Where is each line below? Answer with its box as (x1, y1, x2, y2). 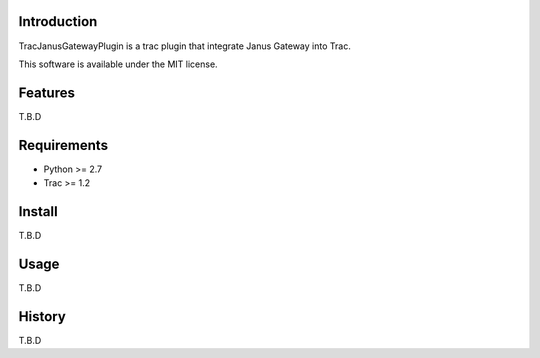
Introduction (18, 13, 98, 30)
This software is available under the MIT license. (18, 58, 219, 70)
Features (18, 84, 75, 101)
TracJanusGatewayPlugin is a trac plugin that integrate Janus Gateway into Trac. (18, 40, 352, 52)
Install (18, 203, 59, 220)
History (18, 308, 67, 325)
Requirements (18, 136, 109, 154)
